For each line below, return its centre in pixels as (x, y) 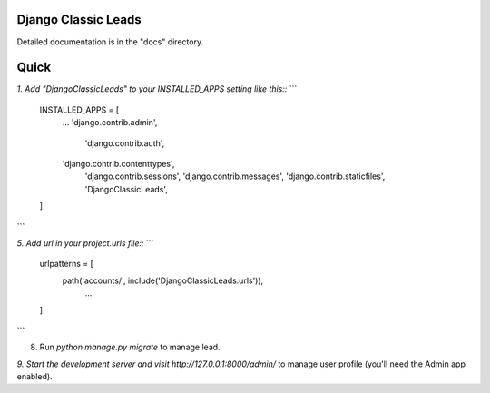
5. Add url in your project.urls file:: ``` (85, 243)
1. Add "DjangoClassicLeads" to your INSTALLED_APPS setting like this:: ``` (157, 89)
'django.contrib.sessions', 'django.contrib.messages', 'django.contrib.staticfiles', (235, 176)
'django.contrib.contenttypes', (118, 163)
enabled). (35, 377)
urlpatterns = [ (67, 264)
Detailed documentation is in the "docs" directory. (110, 42)
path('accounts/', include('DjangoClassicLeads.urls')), (163, 280)
